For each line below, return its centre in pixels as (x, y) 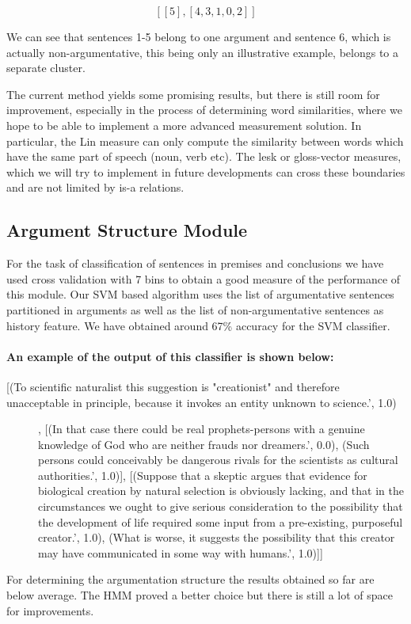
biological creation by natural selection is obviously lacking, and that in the (221, 491)
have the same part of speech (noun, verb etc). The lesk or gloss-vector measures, (204, 156)
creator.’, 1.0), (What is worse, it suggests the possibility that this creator (217, 537)
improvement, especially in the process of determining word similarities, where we (204, 110)
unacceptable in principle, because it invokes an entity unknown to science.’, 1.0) (202, 402)
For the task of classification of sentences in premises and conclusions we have (195, 263)
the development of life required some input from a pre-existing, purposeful (221, 521)
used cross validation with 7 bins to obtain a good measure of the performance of (204, 278)
